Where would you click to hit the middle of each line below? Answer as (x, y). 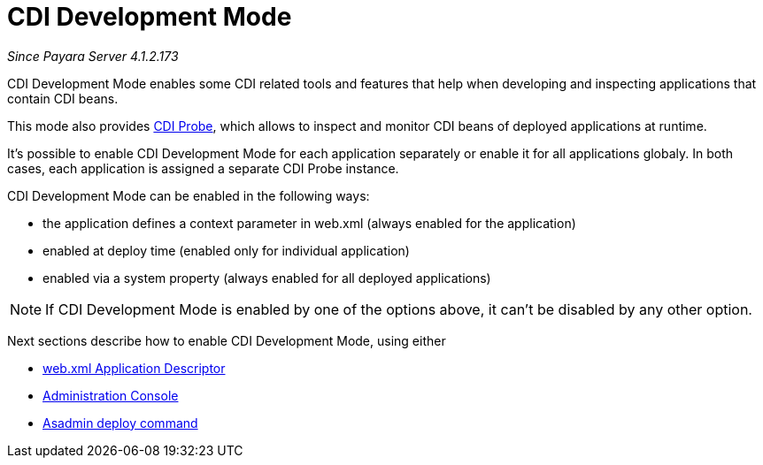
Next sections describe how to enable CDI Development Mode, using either (227, 340)
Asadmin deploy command (120, 423)
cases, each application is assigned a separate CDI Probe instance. (203, 168)
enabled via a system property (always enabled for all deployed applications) (267, 278)
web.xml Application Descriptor (134, 368)
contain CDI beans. (63, 98)
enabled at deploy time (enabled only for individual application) (226, 250)
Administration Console (111, 395)
